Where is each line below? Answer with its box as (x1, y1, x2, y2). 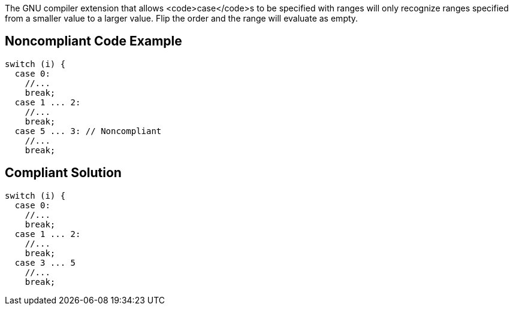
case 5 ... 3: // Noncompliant (14, 126, 162, 136)
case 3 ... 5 (14, 257, 76, 268)
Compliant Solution (5, 165, 122, 181)
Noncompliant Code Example (5, 34, 182, 49)
